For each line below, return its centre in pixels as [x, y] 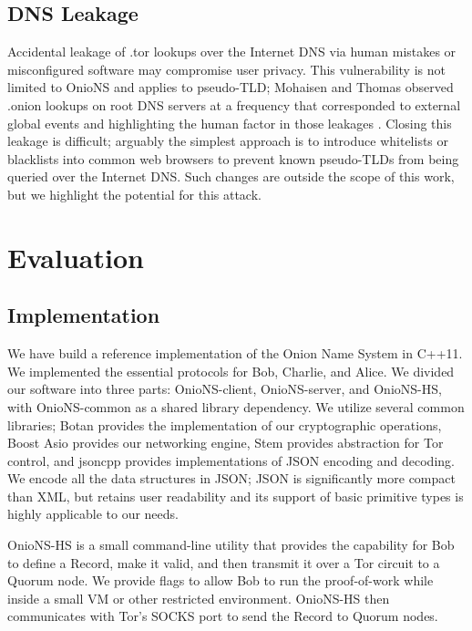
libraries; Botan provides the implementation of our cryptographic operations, [225, 424]
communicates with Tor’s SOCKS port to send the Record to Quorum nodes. [223, 616]
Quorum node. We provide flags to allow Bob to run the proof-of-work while [221, 580]
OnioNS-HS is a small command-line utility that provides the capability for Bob [231, 545]
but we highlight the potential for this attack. [134, 194]
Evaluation [76, 257]
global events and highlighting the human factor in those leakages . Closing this [230, 123]
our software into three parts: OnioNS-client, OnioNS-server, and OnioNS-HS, [225, 389]
